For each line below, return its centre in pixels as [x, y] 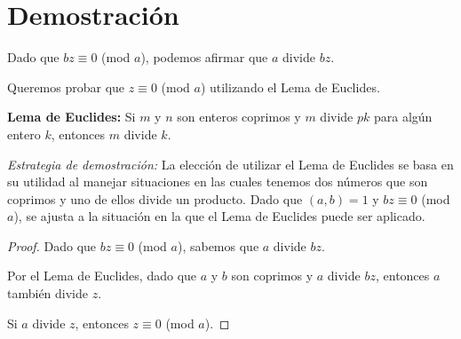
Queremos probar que [66, 87]
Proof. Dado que [52, 245]
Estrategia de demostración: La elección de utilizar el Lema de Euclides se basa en [230, 164]
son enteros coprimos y [239, 117]
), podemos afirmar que [204, 57]
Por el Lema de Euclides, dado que [102, 276]
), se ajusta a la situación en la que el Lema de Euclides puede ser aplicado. [219, 216]
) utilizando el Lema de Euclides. [290, 87]
